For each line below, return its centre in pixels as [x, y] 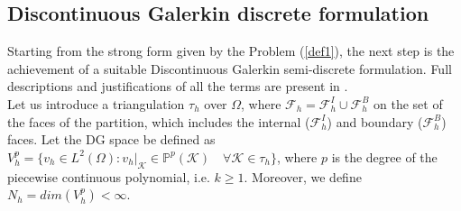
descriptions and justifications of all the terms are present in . [178, 86]
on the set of [408, 103]
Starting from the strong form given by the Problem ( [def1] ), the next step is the [231, 51]
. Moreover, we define [303, 176]
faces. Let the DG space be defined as [111, 139]
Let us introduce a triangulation [96, 103]
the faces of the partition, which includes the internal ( [159, 121]
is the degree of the [384, 156]
